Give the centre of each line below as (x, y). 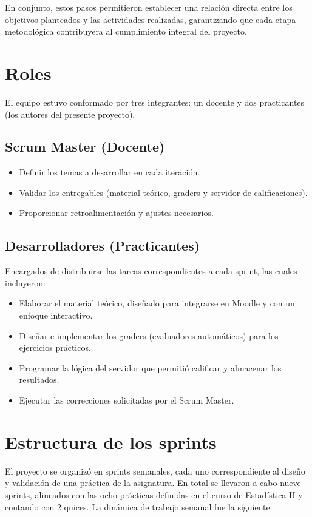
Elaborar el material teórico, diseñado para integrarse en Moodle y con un (157, 303)
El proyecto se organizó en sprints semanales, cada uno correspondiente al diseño (155, 471)
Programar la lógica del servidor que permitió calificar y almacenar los (150, 367)
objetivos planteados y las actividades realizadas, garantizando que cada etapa (151, 19)
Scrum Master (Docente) (85, 147)
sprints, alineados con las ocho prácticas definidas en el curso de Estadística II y (154, 494)
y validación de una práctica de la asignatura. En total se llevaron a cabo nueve (153, 483)
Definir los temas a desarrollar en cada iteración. (110, 172)
